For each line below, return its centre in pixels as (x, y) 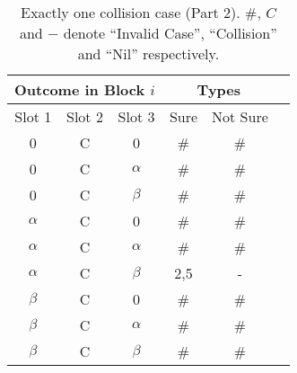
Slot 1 (33, 116)
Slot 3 (136, 116)
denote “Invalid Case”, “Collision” (170, 33)
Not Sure (240, 116)
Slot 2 (84, 116)
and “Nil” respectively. (148, 53)
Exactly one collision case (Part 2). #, (141, 12)
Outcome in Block (80, 89)
